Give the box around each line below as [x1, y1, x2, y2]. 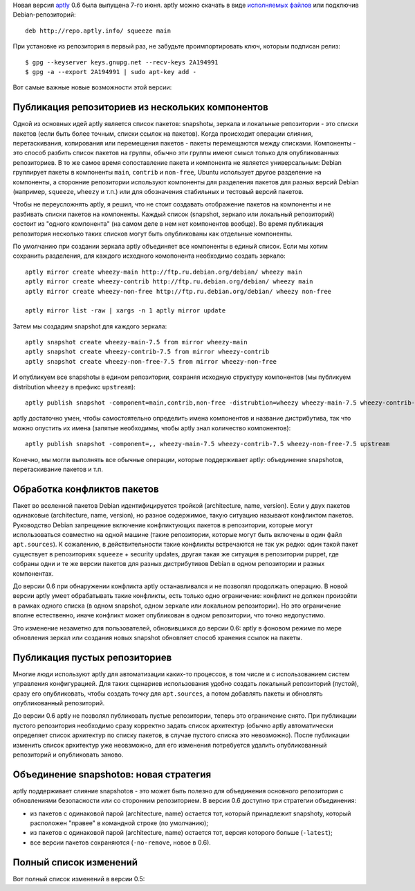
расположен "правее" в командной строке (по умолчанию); [30, 819, 209, 827]
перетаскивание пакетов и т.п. [12, 465, 103, 473]
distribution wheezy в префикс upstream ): [12, 382, 136, 391]
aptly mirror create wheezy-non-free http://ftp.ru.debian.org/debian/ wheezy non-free [25, 288, 332, 295]
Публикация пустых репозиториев [12, 651, 172, 663]
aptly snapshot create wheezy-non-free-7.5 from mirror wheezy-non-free [25, 358, 277, 365]
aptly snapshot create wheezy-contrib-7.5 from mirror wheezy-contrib [25, 348, 270, 356]
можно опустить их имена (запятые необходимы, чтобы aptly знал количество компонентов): [12, 423, 291, 432]
